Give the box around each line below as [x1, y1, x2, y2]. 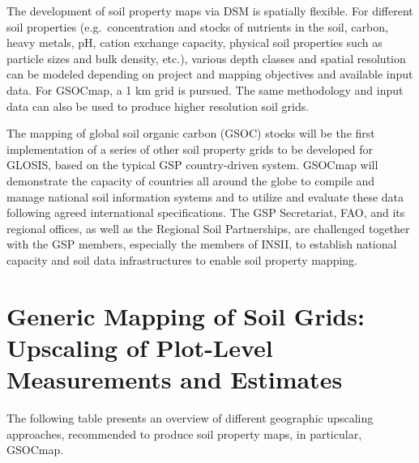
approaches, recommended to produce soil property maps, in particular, [6, 425, 362, 442]
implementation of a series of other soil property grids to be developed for [6, 140, 374, 157]
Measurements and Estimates [6, 363, 343, 396]
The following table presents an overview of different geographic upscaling [6, 410, 374, 426]
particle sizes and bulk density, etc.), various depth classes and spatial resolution [6, 49, 406, 66]
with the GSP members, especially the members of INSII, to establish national [6, 236, 397, 253]
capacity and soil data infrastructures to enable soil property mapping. [6, 251, 357, 268]
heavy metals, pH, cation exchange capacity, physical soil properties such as [6, 34, 383, 51]
